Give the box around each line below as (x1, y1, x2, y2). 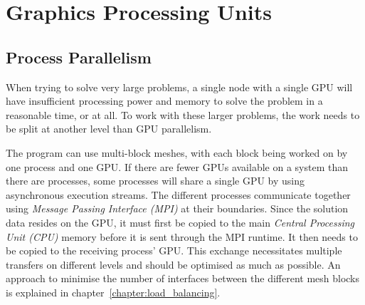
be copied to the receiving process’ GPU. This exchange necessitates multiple (6, 243, 342, 258)
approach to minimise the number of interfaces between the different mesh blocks (6, 271, 360, 286)
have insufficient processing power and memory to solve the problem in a (6, 93, 323, 108)
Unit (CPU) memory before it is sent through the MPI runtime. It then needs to (6, 229, 358, 244)
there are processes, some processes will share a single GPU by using (6, 173, 305, 188)
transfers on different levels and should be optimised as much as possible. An (6, 257, 341, 272)
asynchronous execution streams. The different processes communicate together (6, 187, 351, 202)
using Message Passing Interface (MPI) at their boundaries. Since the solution (6, 201, 349, 216)
